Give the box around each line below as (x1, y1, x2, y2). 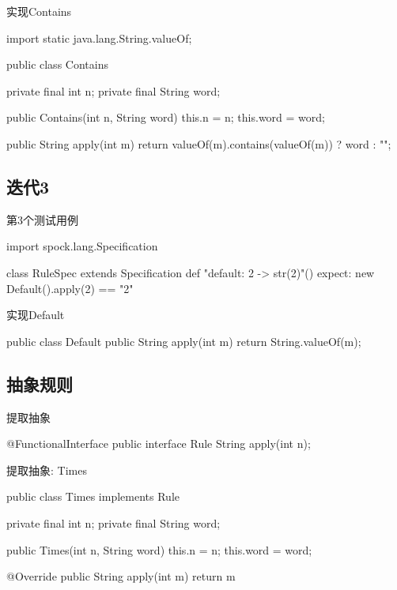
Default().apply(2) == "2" (6, 280, 134, 296)
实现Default (6, 306, 65, 323)
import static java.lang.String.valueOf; (6, 29, 192, 46)
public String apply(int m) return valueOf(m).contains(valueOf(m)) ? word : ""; (6, 135, 391, 152)
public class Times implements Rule (6, 488, 180, 505)
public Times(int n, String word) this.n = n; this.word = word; (6, 541, 312, 558)
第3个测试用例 (6, 211, 78, 227)
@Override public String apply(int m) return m (6, 568, 236, 584)
